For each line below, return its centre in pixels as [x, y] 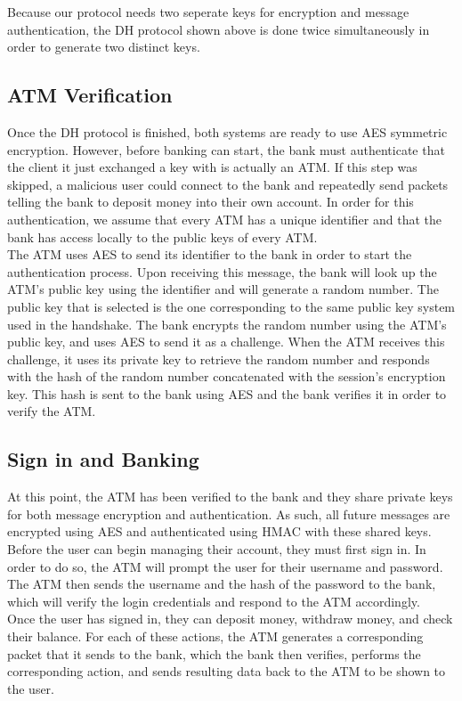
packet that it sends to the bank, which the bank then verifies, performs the [214, 653]
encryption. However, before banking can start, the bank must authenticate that [226, 149]
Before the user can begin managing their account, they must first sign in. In [217, 549]
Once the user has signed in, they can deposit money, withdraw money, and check [230, 619]
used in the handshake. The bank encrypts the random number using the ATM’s [227, 324]
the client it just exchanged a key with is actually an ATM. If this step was [212, 167]
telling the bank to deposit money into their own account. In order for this [211, 202]
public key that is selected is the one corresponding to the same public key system [231, 306]
